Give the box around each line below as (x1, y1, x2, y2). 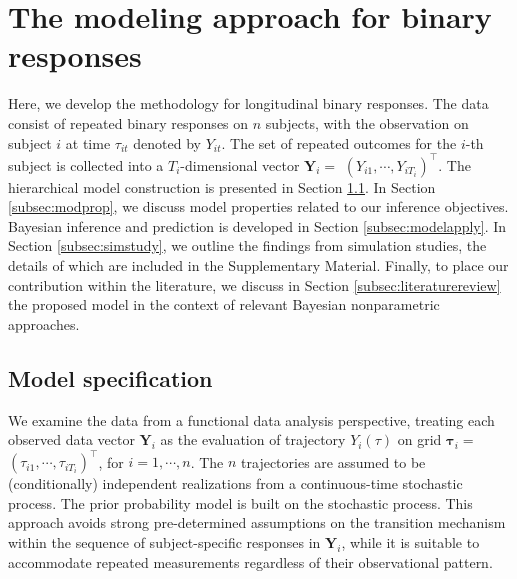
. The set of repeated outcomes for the (221, 132, 457, 153)
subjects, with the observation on (265, 112, 469, 133)
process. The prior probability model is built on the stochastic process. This (8, 492, 473, 513)
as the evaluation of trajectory (160, 429, 346, 450)
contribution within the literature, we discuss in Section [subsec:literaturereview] (8, 274, 501, 295)
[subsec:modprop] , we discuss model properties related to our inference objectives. (8, 196, 509, 217)
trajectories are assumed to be (241, 451, 426, 472)
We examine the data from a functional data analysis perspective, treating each (8, 409, 495, 430)
